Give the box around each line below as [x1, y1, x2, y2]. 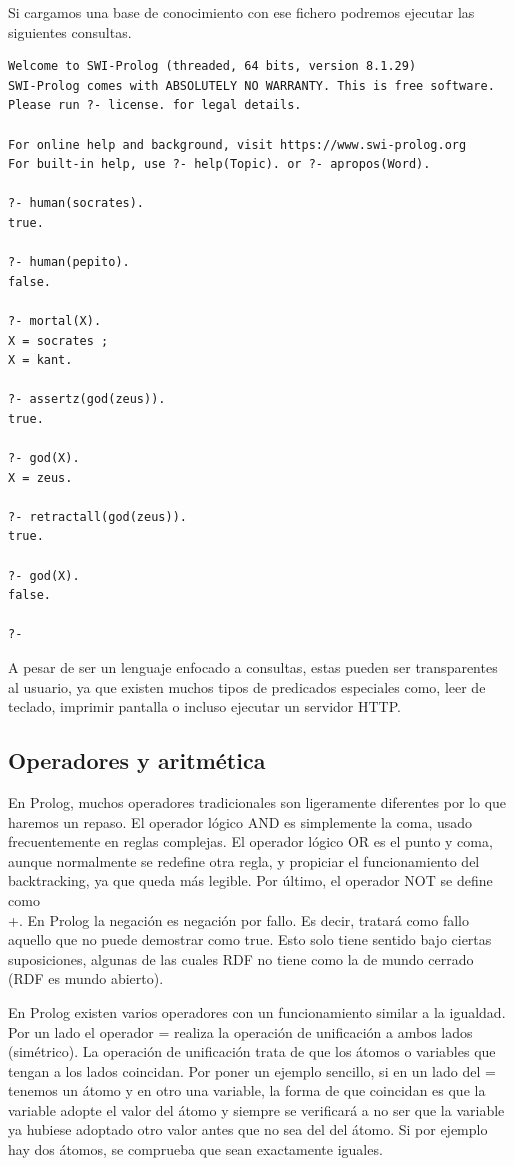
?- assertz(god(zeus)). [8, 392, 166, 407]
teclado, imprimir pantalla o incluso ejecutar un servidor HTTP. [8, 696, 401, 717]
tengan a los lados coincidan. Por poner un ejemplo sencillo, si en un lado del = [8, 1060, 496, 1081]
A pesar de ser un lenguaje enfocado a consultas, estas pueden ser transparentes [8, 657, 498, 677]
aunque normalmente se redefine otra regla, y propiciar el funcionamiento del [8, 850, 480, 871]
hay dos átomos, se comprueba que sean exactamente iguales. [8, 1139, 383, 1160]
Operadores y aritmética [8, 745, 266, 776]
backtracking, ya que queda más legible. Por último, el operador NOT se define [8, 870, 493, 891]
